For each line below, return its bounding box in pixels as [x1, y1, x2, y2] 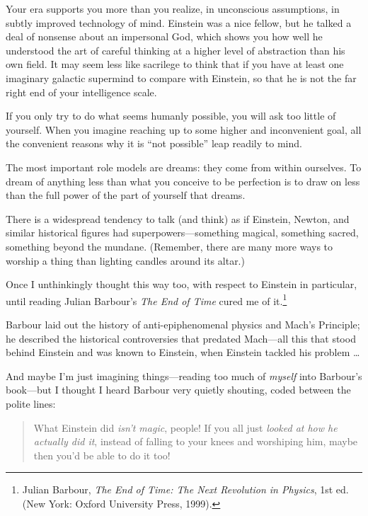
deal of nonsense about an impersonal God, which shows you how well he [6, 29, 323, 44]
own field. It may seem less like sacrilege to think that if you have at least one [6, 57, 344, 71]
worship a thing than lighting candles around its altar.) [6, 253, 245, 268]
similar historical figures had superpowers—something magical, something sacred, [6, 225, 359, 240]
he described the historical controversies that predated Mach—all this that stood [6, 331, 356, 345]
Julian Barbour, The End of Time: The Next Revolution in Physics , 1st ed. [22, 482, 349, 497]
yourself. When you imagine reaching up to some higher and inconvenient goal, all [6, 122, 362, 137]
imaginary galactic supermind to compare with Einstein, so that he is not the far [6, 70, 357, 85]
